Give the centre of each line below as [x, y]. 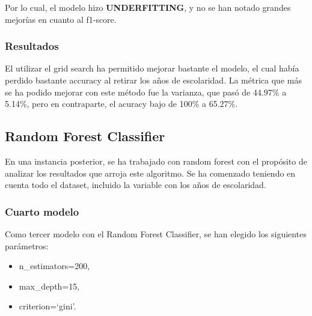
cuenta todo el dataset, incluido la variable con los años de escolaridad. [136, 185]
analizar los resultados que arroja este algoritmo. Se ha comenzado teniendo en [150, 173]
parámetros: [27, 245]
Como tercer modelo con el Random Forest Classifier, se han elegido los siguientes [156, 233]
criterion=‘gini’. [47, 306]
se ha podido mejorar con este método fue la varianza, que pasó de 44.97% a [146, 92]
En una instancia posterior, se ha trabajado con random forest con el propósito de [156, 161]
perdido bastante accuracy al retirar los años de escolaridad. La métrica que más [153, 80]
